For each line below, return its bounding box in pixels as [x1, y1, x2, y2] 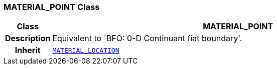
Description [5, 33, 51, 44]
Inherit [15, 45, 41, 56]
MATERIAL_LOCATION [52, 46, 119, 54]
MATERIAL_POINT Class [4, 2, 100, 12]
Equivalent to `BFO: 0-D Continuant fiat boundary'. [52, 33, 242, 44]
